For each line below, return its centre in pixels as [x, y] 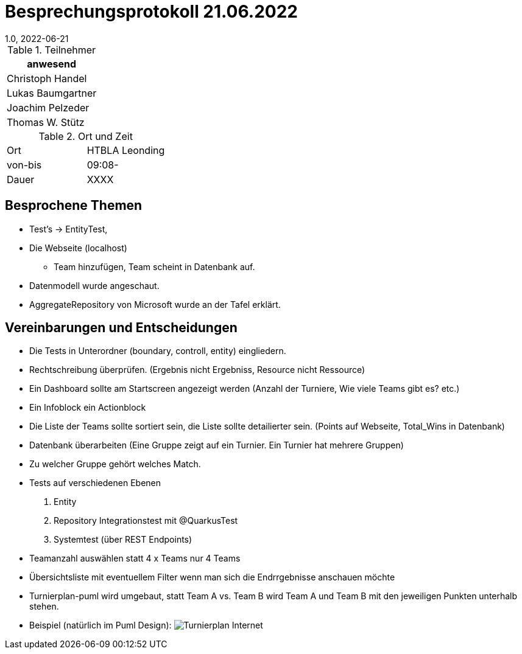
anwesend [51, 64]
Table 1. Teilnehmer [52, 50]
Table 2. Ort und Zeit [86, 136]
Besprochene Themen [74, 206]
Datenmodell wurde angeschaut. [94, 285]
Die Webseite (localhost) [78, 248]
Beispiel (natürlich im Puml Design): [101, 625]
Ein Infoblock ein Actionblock [88, 408]
